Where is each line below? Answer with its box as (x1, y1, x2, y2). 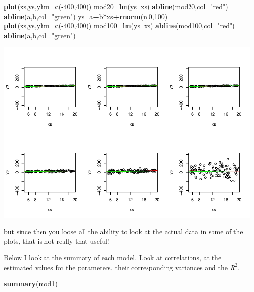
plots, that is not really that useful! (4, 236, 109, 246)
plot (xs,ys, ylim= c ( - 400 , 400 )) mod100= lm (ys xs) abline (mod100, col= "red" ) (4, 21, 235, 31)
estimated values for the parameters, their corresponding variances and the (4, 262, 228, 272)
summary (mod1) (4, 278, 58, 289)
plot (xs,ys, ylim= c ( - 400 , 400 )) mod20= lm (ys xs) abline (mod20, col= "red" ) (4, 1, 228, 11)
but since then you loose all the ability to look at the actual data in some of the (4, 226, 243, 236)
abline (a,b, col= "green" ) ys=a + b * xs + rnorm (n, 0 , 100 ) (4, 11, 168, 21)
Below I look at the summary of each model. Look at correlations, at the (4, 252, 222, 263)
